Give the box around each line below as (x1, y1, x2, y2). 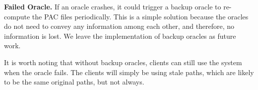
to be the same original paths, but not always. (4, 77, 144, 87)
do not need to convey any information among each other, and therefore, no (4, 21, 235, 31)
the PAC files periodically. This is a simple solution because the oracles (32, 11, 249, 21)
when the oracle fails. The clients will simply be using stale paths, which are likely (4, 67, 254, 77)
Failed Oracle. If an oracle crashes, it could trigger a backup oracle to (4, 1, 221, 11)
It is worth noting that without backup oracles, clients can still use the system (4, 57, 242, 67)
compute (4, 11, 30, 21)
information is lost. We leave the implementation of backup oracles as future (4, 30, 236, 41)
